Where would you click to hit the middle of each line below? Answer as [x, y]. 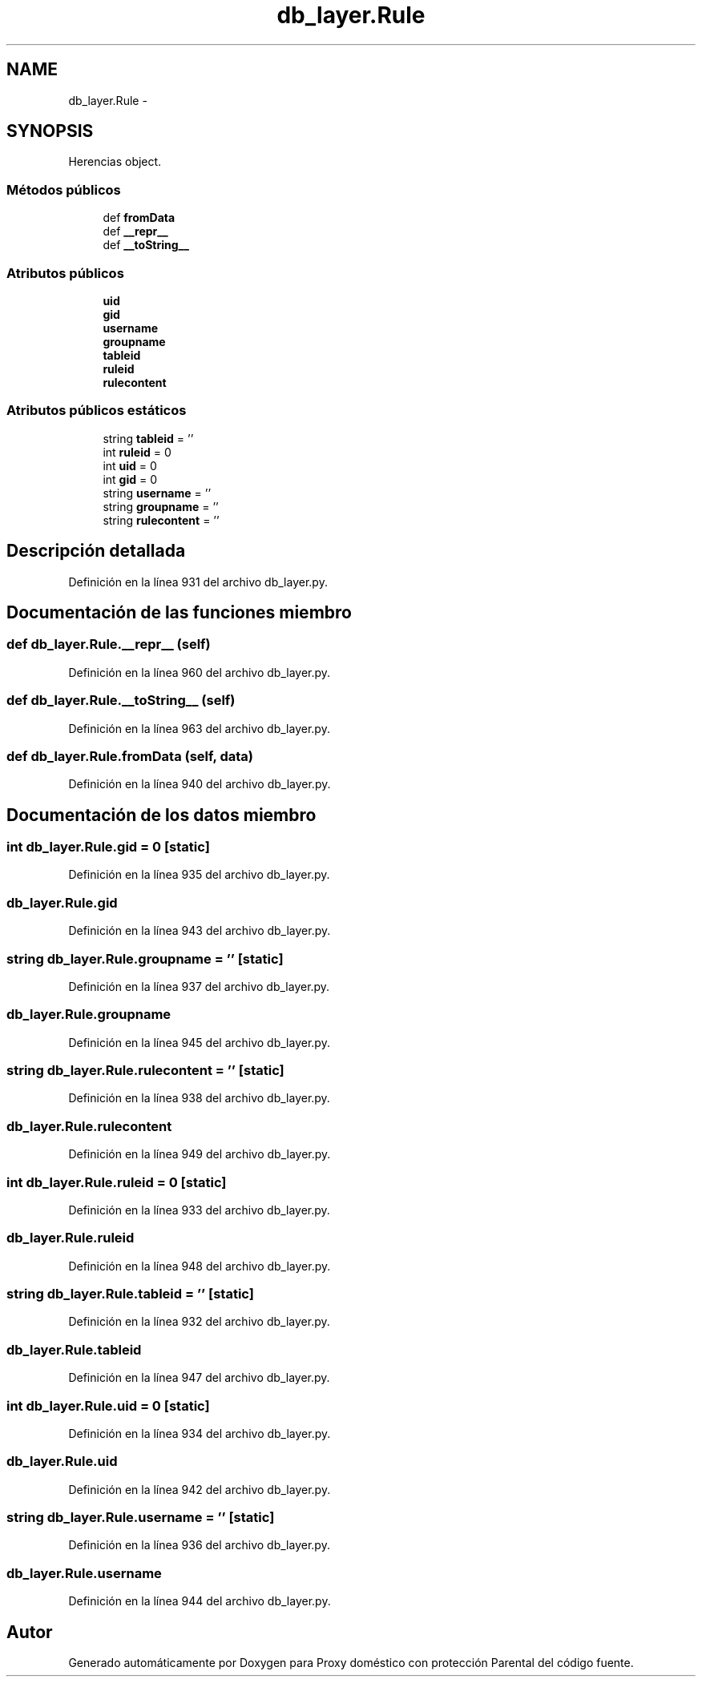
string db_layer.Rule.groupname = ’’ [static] [145, 958]
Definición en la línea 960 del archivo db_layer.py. [200, 672]
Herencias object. [115, 162]
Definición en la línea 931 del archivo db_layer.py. [198, 582]
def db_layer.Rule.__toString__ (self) [121, 701]
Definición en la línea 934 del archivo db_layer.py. [200, 1433]
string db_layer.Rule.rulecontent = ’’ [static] [145, 1071]
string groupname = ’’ [161, 506]
